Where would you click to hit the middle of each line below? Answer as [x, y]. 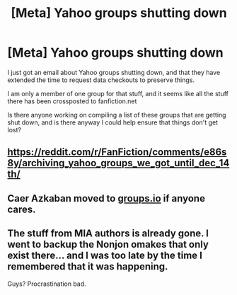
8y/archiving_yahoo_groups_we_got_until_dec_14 [118, 163]
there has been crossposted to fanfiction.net [72, 101]
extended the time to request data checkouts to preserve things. [101, 80]
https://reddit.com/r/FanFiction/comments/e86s [117, 152]
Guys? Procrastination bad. [47, 284]
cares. [22, 209]
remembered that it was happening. [88, 267]
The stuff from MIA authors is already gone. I [108, 234]
